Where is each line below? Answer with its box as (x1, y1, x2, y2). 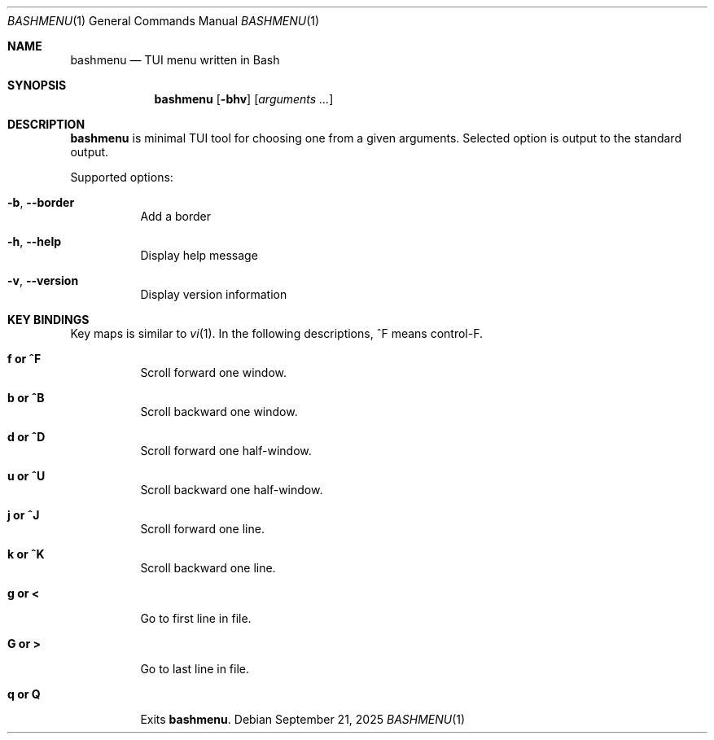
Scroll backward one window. (140, 405, 298, 418)
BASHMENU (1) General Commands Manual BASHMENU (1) (7, 14, 320, 28)
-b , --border (7, 195, 75, 209)
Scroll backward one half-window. (140, 483, 323, 497)
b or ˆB (7, 391, 45, 405)
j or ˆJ (7, 508, 40, 522)
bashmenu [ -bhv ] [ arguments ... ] (154, 92, 334, 106)
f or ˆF (7, 352, 42, 366)
